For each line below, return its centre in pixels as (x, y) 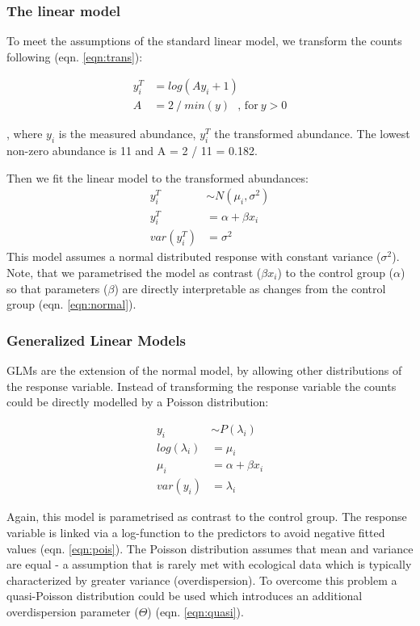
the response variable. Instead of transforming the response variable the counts (202, 386)
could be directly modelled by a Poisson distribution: (138, 402)
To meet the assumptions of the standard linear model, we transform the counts (204, 41)
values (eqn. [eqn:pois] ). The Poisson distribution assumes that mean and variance (210, 548)
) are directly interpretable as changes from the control (250, 288)
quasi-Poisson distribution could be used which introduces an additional (185, 596)
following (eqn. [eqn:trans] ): (75, 56)
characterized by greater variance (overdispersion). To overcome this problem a (202, 580)
